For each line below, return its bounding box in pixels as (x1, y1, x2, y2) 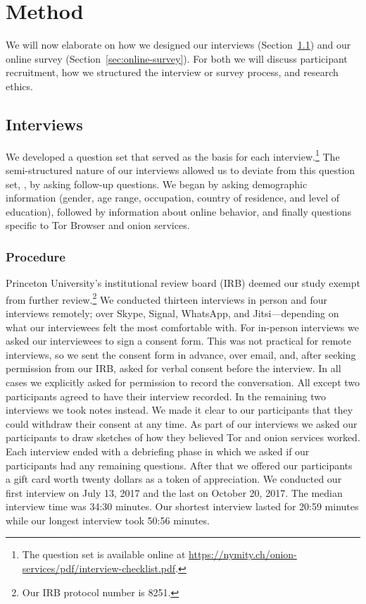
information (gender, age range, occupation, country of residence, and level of (6, 190, 339, 205)
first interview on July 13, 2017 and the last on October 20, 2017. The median (6, 485, 343, 500)
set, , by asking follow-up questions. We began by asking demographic (6, 176, 308, 191)
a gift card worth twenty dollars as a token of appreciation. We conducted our (6, 472, 342, 486)
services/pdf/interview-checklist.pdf (22, 561, 176, 576)
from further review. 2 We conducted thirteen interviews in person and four (6, 290, 328, 307)
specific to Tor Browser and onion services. (6, 218, 190, 233)
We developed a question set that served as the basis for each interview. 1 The (6, 147, 340, 164)
